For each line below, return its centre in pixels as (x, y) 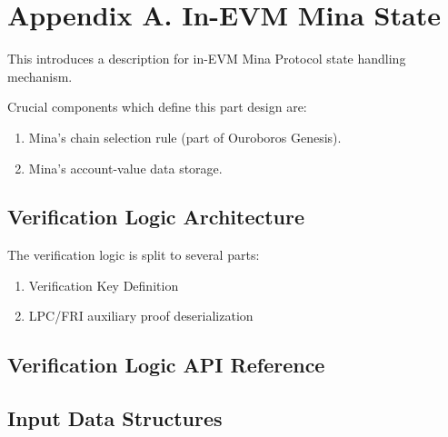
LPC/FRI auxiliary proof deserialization (141, 316)
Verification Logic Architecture (156, 217)
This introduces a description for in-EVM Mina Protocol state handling (207, 59)
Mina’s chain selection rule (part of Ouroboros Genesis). (185, 137)
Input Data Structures (115, 418)
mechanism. (40, 76)
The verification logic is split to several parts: (134, 255)
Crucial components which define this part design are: (157, 107)
